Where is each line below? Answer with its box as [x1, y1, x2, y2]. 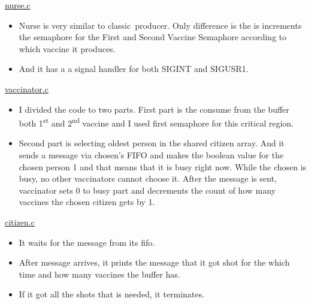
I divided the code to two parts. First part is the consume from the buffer [19, 103, 289, 115]
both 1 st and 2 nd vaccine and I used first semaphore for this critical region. [19, 115, 294, 129]
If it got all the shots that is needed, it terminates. [19, 288, 204, 300]
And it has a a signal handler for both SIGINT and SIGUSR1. [19, 62, 249, 75]
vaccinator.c [5, 82, 49, 95]
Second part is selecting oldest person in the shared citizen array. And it [19, 137, 285, 149]
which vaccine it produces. [19, 42, 116, 55]
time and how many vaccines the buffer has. [19, 267, 180, 280]
